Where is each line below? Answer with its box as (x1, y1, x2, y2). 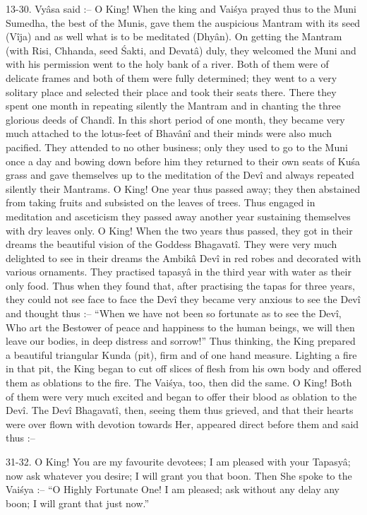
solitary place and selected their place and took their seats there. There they (6, 84, 337, 99)
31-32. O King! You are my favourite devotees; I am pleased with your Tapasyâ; (6, 454, 351, 468)
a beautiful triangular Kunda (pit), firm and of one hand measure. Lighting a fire (6, 347, 357, 362)
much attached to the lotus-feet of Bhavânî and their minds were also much (6, 126, 332, 141)
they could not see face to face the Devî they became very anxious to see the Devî (6, 292, 361, 307)
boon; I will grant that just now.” (6, 495, 150, 510)
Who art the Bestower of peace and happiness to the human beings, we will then (6, 319, 355, 334)
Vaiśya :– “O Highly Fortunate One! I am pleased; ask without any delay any (6, 482, 339, 497)
